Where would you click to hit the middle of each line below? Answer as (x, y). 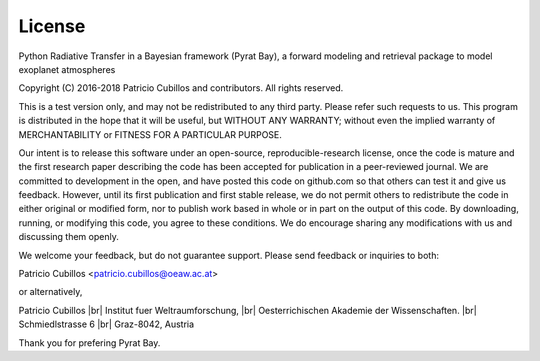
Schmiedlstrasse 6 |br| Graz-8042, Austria (106, 324)
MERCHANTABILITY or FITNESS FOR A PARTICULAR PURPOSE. (150, 134)
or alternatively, (50, 292)
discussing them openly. (68, 237)
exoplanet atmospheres (67, 69)
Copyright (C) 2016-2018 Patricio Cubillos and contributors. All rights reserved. (181, 88)
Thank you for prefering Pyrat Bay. (89, 342)
